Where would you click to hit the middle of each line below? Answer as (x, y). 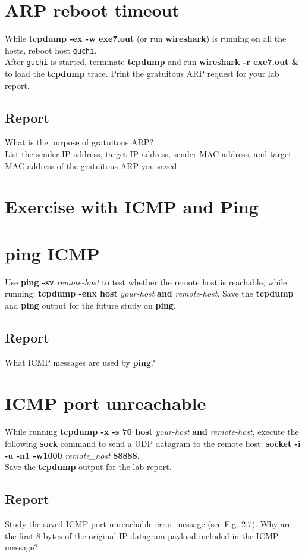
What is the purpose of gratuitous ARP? (79, 142)
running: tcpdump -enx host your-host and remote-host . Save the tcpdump (149, 293)
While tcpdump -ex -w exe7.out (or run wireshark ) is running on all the (146, 38)
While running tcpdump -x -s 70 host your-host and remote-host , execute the (152, 432)
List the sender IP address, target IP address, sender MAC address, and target (148, 154)
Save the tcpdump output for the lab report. (88, 467)
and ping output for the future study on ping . (90, 305)
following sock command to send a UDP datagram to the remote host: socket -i (153, 443)
